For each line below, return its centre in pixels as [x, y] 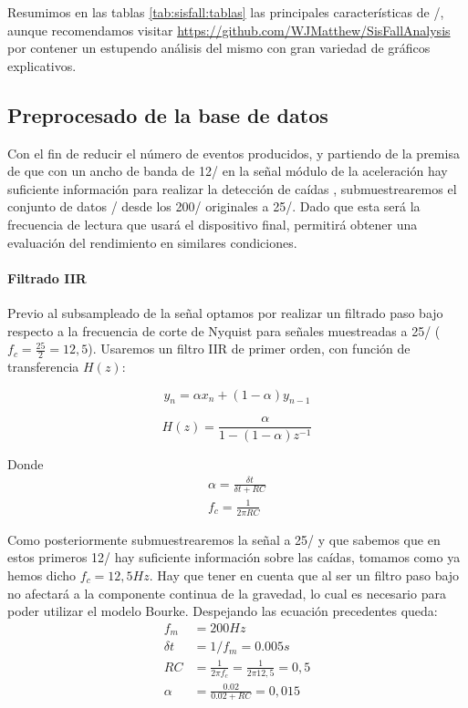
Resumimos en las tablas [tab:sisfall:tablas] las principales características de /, [226, 12]
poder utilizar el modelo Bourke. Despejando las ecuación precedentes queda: [223, 611]
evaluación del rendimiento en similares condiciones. [152, 242]
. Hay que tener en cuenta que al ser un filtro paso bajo [304, 575]
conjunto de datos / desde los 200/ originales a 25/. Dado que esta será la [214, 206]
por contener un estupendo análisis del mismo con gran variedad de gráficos [219, 48]
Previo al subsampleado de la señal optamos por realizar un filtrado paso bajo [225, 312]
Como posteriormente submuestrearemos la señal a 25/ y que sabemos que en [224, 539]
